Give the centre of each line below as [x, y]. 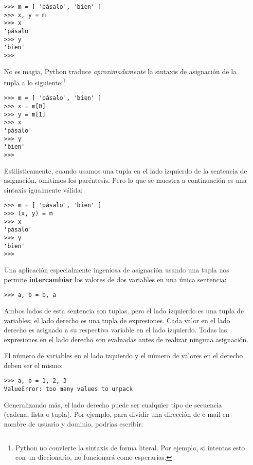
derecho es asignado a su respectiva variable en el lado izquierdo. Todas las [116, 330]
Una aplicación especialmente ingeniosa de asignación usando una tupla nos [117, 270]
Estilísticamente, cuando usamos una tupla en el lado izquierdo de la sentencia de [126, 170]
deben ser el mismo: [34, 365]
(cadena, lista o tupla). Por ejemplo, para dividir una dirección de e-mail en [117, 414]
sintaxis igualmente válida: [43, 189]
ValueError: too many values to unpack [68, 389]
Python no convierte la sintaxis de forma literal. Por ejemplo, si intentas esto [130, 447]
